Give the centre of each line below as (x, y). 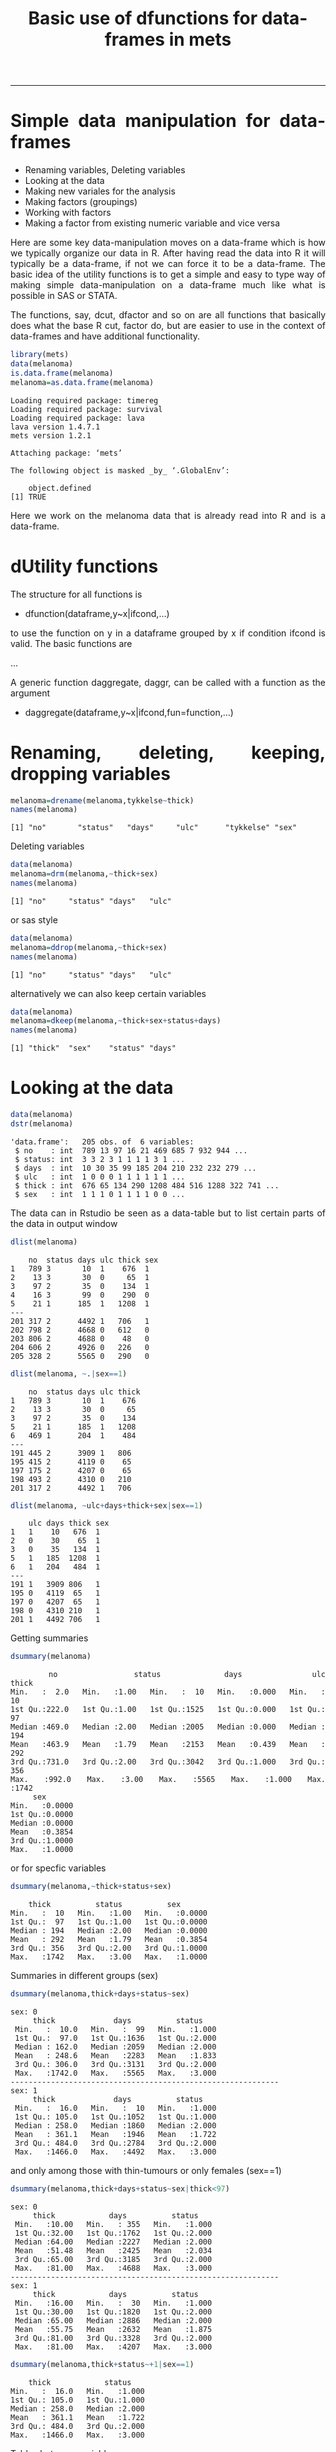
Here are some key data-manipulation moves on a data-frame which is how (168, 243)
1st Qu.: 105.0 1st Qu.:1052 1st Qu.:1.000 (115, 2117)
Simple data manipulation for (140, 121)
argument (30, 693)
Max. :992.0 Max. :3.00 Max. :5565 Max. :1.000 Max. (168, 1780)
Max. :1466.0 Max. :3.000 (77, 2435)
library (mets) (40, 355)
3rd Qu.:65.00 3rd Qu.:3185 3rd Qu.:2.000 (113, 2259)
